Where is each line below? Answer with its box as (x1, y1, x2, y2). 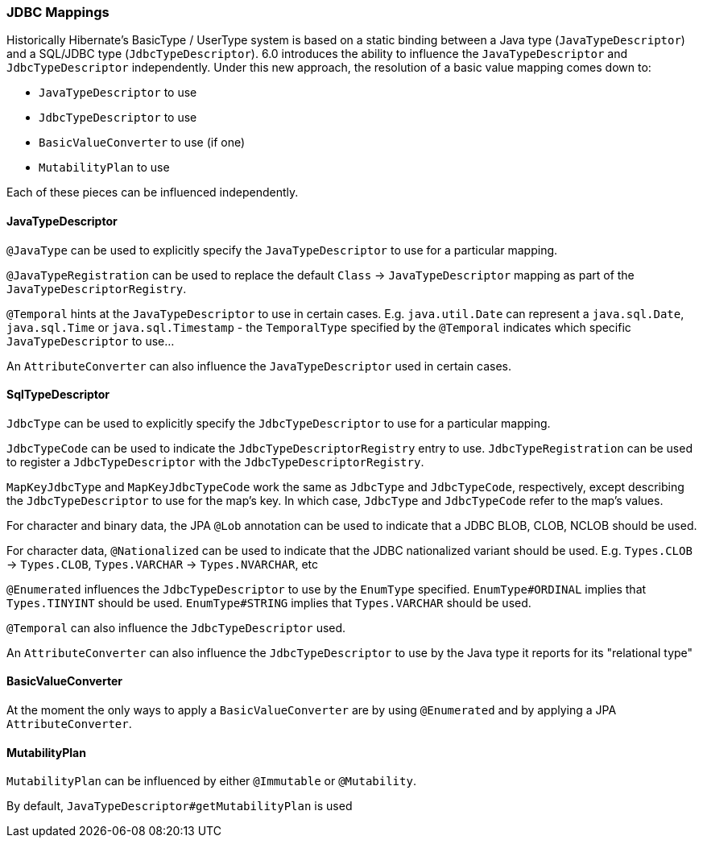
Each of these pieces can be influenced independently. (6, 185, 299, 200)
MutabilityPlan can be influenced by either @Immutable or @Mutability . (6, 774, 416, 788)
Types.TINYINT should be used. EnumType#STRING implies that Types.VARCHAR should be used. (6, 595, 531, 610)
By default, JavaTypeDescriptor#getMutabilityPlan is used (6, 799, 353, 813)
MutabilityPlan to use (39, 160, 170, 175)
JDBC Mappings (6, 4, 110, 20)
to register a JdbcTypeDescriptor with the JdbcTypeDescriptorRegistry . (6, 454, 424, 469)
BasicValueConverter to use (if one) (39, 135, 246, 150)
